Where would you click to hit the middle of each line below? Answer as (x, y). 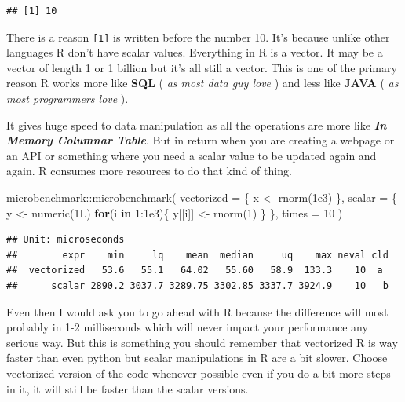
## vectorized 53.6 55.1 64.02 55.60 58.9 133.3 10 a (195, 270)
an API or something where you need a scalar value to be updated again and (192, 155)
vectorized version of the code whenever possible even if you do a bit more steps (199, 373)
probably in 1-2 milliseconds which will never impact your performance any (187, 327)
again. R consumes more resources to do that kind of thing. (149, 171)
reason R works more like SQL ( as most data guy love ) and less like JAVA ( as (202, 83)
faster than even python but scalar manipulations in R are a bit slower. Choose (197, 358)
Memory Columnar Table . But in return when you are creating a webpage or (201, 140)
